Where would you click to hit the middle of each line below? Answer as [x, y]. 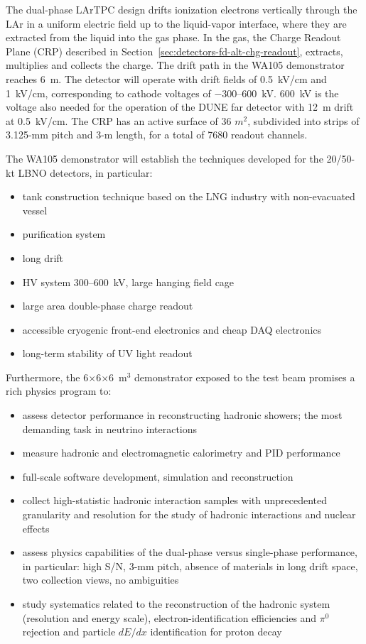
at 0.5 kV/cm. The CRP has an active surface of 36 [119, 120]
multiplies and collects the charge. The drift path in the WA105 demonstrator [175, 65]
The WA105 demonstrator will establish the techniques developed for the [165, 158]
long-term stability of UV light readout [107, 353]
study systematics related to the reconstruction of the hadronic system [176, 604]
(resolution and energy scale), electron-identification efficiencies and [169, 617]
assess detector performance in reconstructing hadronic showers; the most [182, 415]
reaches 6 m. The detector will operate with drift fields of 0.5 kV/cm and [166, 78]
